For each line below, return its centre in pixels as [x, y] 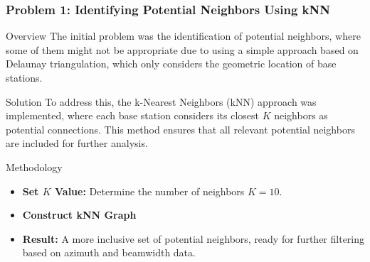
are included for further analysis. [77, 143]
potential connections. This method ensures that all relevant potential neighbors [180, 129]
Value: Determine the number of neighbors [150, 191]
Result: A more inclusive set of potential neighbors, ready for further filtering [194, 238]
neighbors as [301, 115]
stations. [24, 77]
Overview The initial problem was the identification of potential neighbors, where [183, 36]
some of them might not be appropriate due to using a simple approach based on [182, 49]
